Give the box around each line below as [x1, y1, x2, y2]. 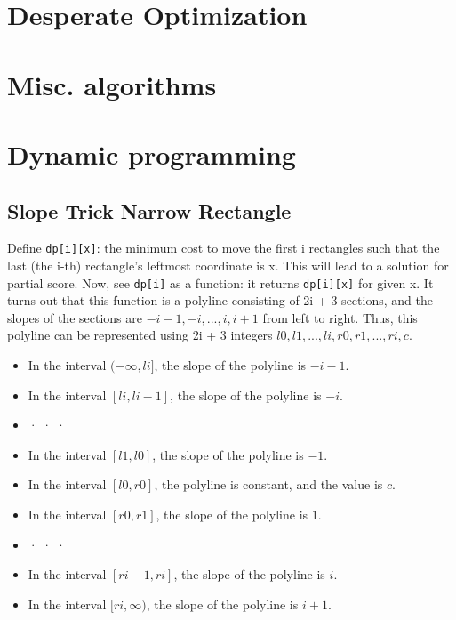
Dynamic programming [7, 135, 296, 172]
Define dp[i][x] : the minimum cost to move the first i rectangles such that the [7, 238, 440, 257]
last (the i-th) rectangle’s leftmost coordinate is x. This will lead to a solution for [7, 255, 449, 274]
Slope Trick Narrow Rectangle [7, 197, 292, 224]
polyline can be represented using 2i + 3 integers [7, 326, 273, 344]
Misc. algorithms [7, 66, 217, 102]
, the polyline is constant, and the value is [154, 475, 383, 494]
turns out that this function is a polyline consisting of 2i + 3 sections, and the [7, 291, 433, 310]
